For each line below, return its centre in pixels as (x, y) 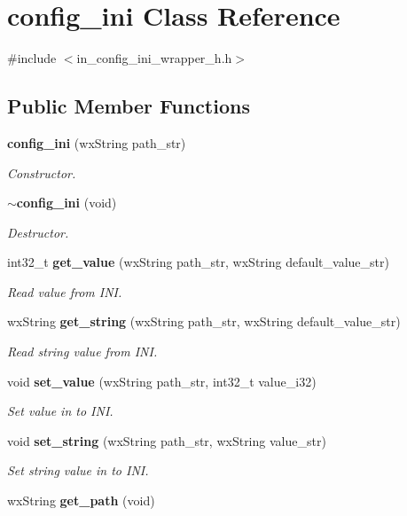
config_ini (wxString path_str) (97, 142)
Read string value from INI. (82, 352)
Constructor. (42, 172)
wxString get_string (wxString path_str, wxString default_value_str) (204, 321)
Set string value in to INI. (78, 470)
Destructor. (38, 232)
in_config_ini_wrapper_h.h (154, 58)
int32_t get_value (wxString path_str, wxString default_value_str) (198, 262)
